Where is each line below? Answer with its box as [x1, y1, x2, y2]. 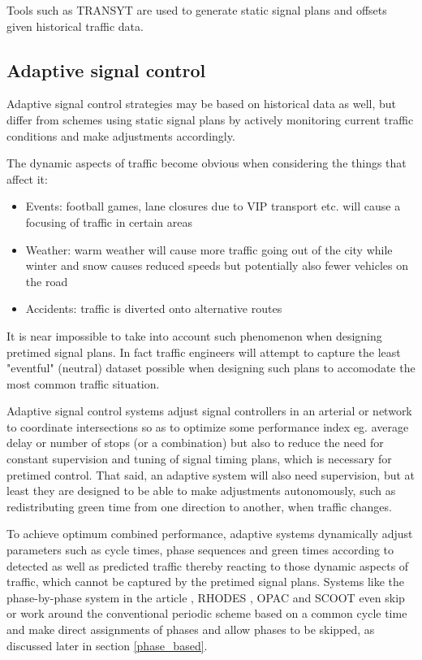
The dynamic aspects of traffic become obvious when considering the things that [6, 154, 407, 172]
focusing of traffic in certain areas [25, 213, 193, 230]
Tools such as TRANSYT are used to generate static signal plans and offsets [6, 2, 387, 18]
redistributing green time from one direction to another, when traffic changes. [6, 497, 392, 515]
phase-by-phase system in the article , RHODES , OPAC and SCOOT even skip [6, 588, 405, 606]
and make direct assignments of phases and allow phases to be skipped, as [6, 621, 375, 638]
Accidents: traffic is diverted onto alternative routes [25, 300, 282, 317]
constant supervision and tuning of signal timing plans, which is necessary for [6, 450, 392, 467]
